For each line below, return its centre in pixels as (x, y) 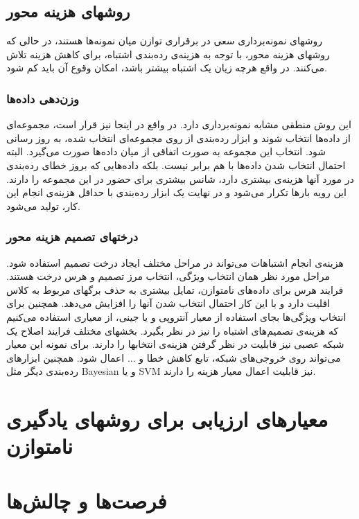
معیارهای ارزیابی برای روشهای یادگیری (167, 419)
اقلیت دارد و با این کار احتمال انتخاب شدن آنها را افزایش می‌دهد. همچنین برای (168, 303)
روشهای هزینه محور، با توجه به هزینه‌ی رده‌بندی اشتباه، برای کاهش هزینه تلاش (168, 54)
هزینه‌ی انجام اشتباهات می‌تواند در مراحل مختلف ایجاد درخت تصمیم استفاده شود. (175, 262)
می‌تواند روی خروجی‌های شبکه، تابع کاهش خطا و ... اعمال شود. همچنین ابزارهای (174, 357)
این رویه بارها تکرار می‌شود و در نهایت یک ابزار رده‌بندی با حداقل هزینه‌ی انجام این (176, 192)
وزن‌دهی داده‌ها (43, 98)
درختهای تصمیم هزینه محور (72, 237)
